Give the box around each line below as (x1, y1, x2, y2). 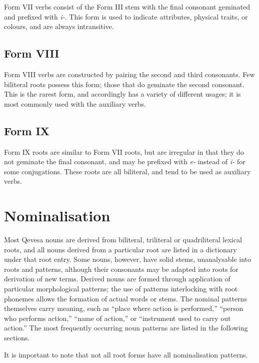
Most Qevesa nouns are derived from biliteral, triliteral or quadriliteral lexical (4, 234, 242, 245)
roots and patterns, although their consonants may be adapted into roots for (4, 263, 238, 274)
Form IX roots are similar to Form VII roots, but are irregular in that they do (4, 146, 244, 157)
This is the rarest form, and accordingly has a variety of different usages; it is (4, 89, 241, 99)
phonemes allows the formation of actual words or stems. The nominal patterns (4, 293, 247, 303)
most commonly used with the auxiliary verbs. (4, 98, 146, 109)
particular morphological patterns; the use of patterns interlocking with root (4, 283, 238, 294)
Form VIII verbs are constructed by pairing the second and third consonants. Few (4, 69, 255, 79)
